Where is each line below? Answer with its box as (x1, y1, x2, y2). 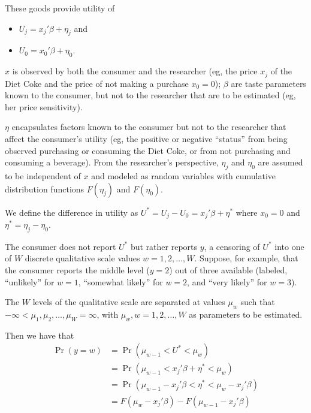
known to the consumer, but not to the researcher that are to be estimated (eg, (5, 89, 296, 101)
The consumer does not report (5, 240, 116, 252)
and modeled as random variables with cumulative (91, 170, 276, 182)
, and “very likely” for (187, 275, 267, 288)
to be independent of (5, 170, 81, 182)
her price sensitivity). (5, 100, 83, 113)
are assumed (258, 156, 303, 168)
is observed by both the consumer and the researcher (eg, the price (12, 65, 258, 77)
